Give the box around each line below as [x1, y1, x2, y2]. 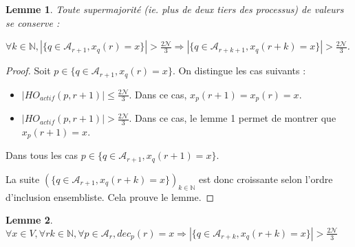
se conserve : [6, 15, 60, 30]
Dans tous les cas [6, 148, 78, 162]
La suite [6, 171, 40, 186]
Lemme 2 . [6, 213, 53, 227]
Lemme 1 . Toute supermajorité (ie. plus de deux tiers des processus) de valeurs [6, 2, 344, 16]
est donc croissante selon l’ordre [198, 171, 333, 186]
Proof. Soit [6, 63, 51, 78]
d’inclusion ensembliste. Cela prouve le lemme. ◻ [6, 189, 215, 204]
